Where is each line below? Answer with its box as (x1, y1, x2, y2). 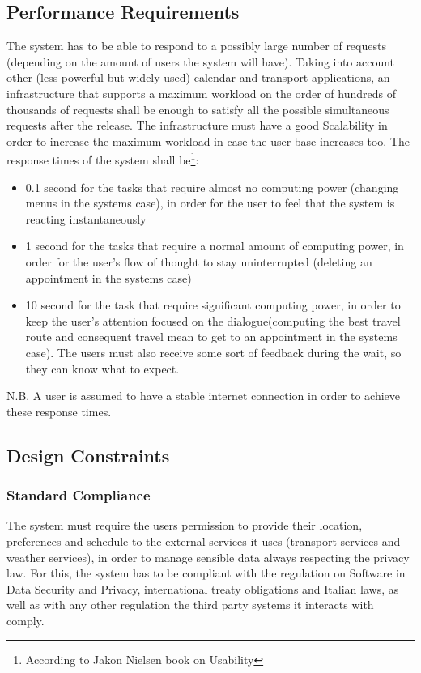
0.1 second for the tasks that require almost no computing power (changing (25, 178, 399, 195)
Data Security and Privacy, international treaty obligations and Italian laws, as (6, 580, 399, 597)
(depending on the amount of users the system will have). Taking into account (6, 53, 395, 70)
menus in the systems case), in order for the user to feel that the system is (25, 194, 395, 211)
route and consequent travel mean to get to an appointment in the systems (25, 328, 398, 345)
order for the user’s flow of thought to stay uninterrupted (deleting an (25, 253, 372, 270)
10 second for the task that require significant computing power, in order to (25, 296, 401, 313)
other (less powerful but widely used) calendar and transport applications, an (6, 69, 390, 86)
